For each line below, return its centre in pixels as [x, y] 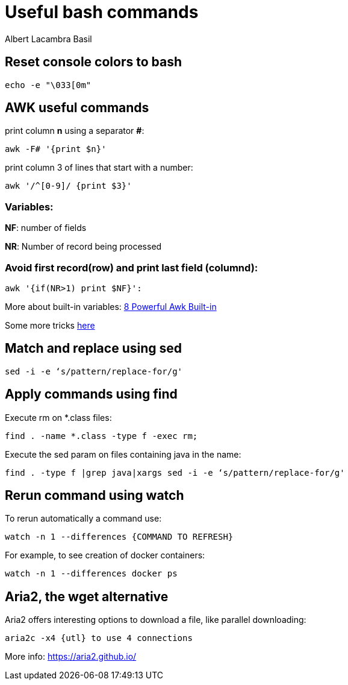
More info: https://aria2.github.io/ [71, 657]
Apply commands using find [91, 394]
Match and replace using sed [93, 349]
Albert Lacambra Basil [48, 39]
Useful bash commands [102, 12]
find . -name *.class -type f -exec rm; [101, 436]
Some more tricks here [50, 325]
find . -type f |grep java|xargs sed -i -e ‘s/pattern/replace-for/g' [175, 472]
